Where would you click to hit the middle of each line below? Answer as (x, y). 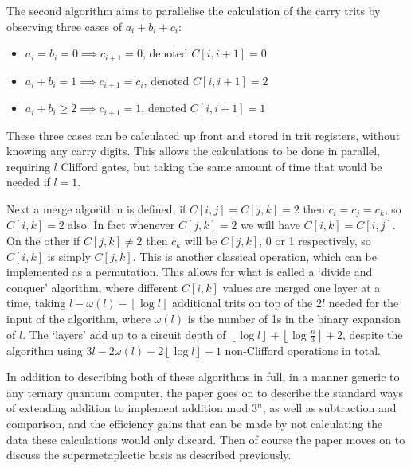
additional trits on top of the (242, 303)
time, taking (36, 303)
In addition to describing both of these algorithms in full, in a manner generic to (203, 377)
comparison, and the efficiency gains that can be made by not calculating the (195, 423)
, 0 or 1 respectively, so (315, 240)
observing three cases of (64, 26)
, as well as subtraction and (329, 408)
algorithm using (45, 350)
